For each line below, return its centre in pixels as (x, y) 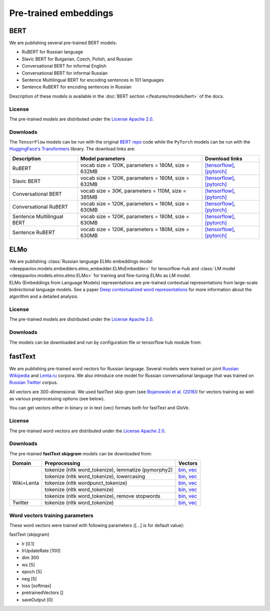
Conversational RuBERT (40, 207)
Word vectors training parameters (51, 515)
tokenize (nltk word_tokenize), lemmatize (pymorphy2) (109, 470)
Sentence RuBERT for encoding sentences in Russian (77, 87)
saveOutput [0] (37, 599)
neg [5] (29, 578)
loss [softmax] (36, 586)
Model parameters (103, 159)
